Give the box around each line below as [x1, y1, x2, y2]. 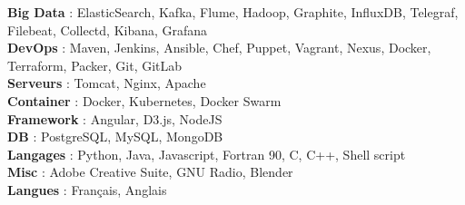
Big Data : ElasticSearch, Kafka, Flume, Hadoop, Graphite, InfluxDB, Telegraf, [7, 3, 459, 21]
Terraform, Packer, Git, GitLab [7, 55, 183, 74]
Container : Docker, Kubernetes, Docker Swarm [7, 91, 282, 110]
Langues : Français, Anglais [7, 180, 167, 199]
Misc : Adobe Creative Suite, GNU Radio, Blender [7, 162, 293, 181]
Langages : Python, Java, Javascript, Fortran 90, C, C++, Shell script [7, 144, 406, 163]
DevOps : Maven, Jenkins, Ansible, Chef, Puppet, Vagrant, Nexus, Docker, [7, 38, 431, 57]
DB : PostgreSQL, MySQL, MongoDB [7, 127, 223, 146]
